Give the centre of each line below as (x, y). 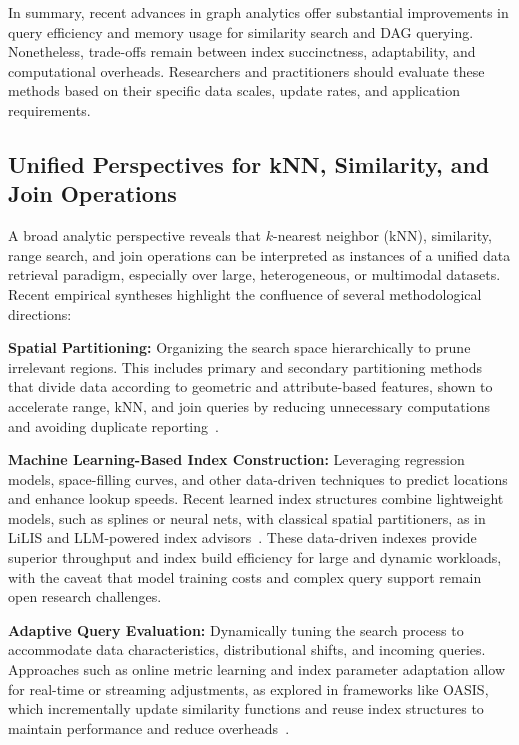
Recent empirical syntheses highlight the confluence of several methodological (245, 293)
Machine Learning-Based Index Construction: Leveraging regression (236, 459)
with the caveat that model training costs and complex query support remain (245, 576)
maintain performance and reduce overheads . (149, 727)
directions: (40, 313)
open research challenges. (85, 596)
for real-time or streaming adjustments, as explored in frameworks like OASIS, (248, 688)
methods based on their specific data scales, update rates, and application (234, 90)
